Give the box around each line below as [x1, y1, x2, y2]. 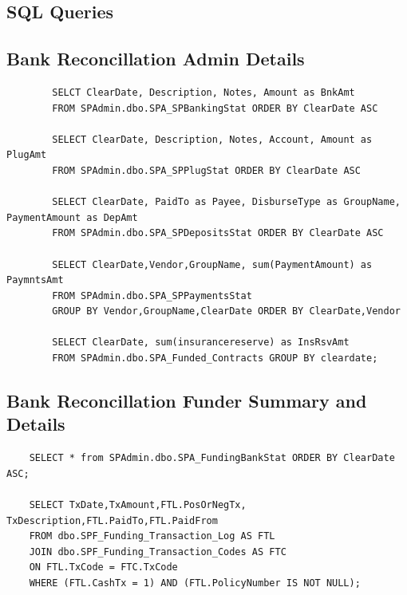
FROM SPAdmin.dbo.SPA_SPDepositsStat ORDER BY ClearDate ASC [52, 227, 384, 239]
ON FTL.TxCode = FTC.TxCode [29, 562, 178, 573]
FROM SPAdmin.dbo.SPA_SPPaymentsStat [52, 290, 252, 301]
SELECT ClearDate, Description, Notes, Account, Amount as [52, 133, 373, 145]
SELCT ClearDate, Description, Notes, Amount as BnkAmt [52, 86, 355, 98]
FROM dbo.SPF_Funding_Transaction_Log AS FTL [29, 530, 275, 542]
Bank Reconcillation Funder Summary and [6, 388, 367, 413]
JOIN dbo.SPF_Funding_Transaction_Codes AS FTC [29, 546, 286, 558]
